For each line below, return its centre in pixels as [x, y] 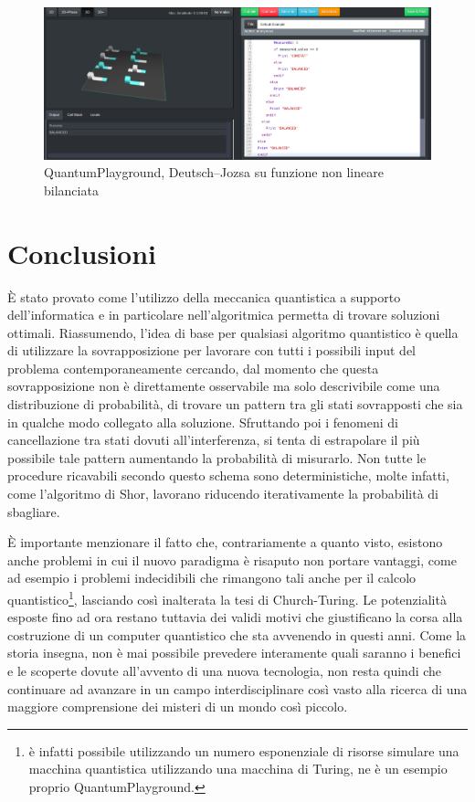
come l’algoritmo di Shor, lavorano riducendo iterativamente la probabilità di [223, 494]
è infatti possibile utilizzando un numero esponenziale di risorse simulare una [244, 750]
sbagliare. [34, 511]
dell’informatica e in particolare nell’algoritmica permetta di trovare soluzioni [224, 315]
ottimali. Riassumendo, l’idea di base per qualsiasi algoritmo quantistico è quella [233, 332]
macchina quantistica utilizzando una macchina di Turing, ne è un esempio [238, 769]
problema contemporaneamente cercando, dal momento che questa [193, 368]
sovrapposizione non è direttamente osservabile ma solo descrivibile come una [224, 386]
